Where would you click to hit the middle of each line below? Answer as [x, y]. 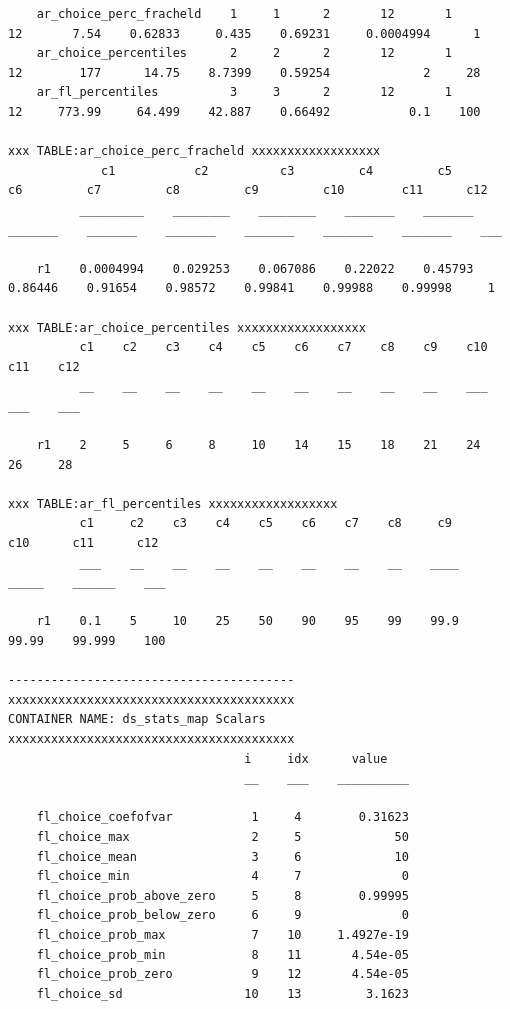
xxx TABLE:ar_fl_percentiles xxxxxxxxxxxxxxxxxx [173, 503]
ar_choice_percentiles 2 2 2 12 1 [244, 53]
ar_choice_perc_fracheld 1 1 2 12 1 [244, 14]
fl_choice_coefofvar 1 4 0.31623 [222, 817]
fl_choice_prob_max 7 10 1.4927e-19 [222, 934]
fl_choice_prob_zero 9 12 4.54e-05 [222, 974]
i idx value [316, 758]
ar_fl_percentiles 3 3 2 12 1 [244, 92]
